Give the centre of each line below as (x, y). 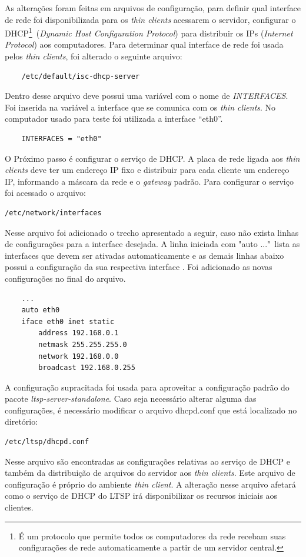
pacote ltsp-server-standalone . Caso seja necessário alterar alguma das (131, 398)
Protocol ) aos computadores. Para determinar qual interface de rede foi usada (144, 44)
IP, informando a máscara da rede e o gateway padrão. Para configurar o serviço (149, 181)
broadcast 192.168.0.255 (87, 368)
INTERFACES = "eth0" (61, 139)
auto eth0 (41, 310)
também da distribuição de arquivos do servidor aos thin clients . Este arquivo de (150, 473)
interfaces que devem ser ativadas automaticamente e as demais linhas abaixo (144, 255)
